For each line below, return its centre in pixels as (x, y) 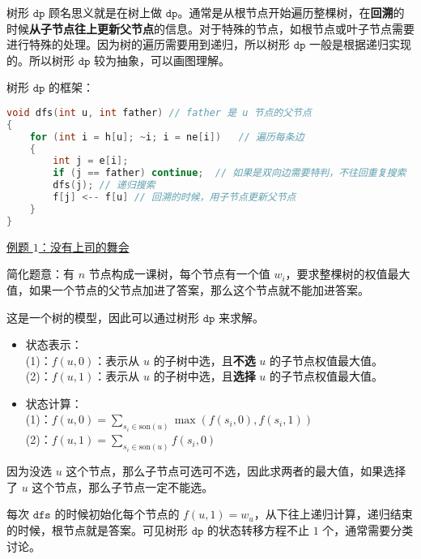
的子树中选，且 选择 (204, 376)
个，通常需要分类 (368, 529)
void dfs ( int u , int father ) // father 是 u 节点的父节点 (159, 112)
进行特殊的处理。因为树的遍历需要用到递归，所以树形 (148, 44)
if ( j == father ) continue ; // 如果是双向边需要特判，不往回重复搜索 (230, 173)
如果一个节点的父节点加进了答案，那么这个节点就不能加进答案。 (199, 289)
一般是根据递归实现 (361, 44)
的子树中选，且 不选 (204, 360)
